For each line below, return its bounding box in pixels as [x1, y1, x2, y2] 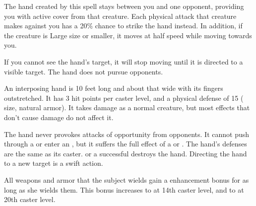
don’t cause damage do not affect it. [4, 112, 114, 122]
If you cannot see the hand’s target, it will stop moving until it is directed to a [4, 56, 243, 67]
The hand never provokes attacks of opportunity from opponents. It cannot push [4, 129, 250, 139]
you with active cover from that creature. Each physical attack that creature [4, 10, 237, 21]
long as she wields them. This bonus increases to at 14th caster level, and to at [4, 184, 244, 195]
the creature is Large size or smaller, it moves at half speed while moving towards [4, 30, 252, 40]
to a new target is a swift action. [4, 158, 103, 168]
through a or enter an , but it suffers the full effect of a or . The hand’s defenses [4, 138, 247, 149]
